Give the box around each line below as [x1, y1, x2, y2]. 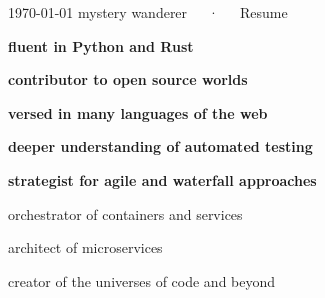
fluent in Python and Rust [8, 35, 194, 56]
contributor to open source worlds [8, 69, 248, 90]
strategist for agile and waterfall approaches [8, 169, 317, 190]
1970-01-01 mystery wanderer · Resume [8, 2, 288, 22]
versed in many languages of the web [8, 102, 268, 123]
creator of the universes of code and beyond [8, 270, 276, 291]
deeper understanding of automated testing [8, 136, 313, 157]
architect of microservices [8, 237, 163, 258]
